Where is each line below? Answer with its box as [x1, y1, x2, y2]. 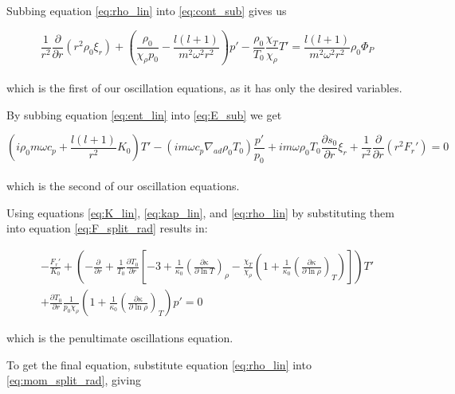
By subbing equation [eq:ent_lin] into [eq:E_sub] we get [6, 106, 282, 123]
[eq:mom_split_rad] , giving [6, 372, 141, 388]
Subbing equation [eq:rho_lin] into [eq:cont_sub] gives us [6, 2, 287, 18]
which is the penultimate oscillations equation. [6, 330, 233, 346]
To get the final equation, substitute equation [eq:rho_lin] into [6, 356, 312, 373]
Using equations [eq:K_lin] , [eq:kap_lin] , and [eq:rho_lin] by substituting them [6, 204, 394, 220]
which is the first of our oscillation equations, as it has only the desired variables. [6, 80, 402, 96]
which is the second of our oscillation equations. [6, 177, 240, 194]
